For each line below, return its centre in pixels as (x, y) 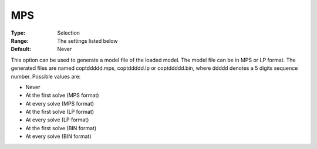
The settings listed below (87, 40)
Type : (18, 33)
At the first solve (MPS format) (62, 95)
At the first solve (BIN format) (61, 128)
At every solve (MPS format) (60, 103)
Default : (21, 49)
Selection (69, 33)
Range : (20, 40)
